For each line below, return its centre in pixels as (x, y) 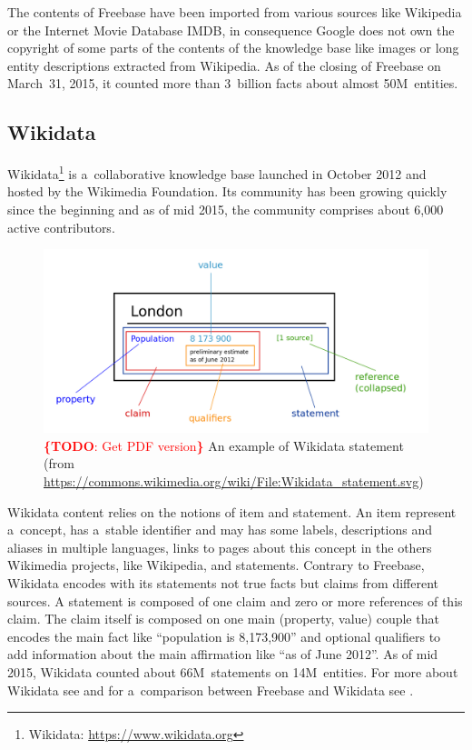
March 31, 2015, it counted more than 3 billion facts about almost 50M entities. (233, 83)
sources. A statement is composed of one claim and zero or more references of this (235, 600)
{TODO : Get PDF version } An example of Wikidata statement (224, 445)
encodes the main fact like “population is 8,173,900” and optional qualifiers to (224, 636)
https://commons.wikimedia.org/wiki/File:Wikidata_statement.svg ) (234, 481)
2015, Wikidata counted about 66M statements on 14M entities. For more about (233, 671)
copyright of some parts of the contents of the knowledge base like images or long (233, 48)
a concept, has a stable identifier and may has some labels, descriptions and (220, 530)
